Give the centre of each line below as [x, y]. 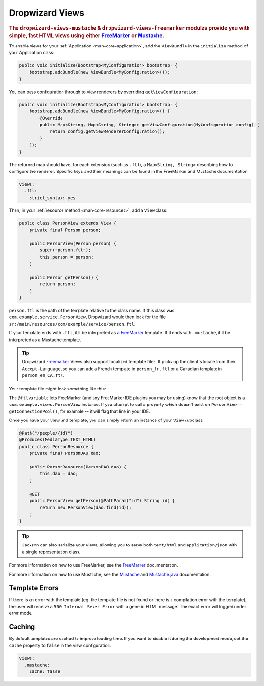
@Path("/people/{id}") [46, 433]
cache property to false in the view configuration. [60, 645]
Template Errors [34, 588]
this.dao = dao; [59, 474]
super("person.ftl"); [65, 250]
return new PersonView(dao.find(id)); [85, 508]
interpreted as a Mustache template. [45, 340]
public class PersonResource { [56, 446]
